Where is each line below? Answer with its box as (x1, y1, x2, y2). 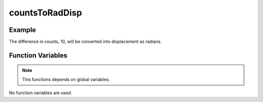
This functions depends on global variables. (22, 76, 111, 82)
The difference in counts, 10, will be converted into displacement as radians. (9, 39, 162, 45)
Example (9, 26, 36, 34)
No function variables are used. (9, 90, 73, 96)
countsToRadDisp (9, 7, 82, 18)
